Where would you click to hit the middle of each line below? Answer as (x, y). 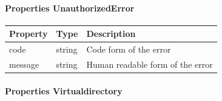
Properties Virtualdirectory (64, 90)
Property (29, 34)
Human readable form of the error (150, 64)
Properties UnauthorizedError (70, 8)
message (24, 64)
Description (111, 34)
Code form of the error (129, 49)
